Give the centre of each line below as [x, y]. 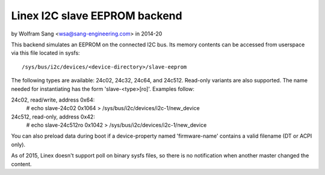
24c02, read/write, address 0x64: [53, 100]
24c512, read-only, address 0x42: [53, 117]
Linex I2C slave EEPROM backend [97, 16]
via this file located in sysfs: [46, 53]
